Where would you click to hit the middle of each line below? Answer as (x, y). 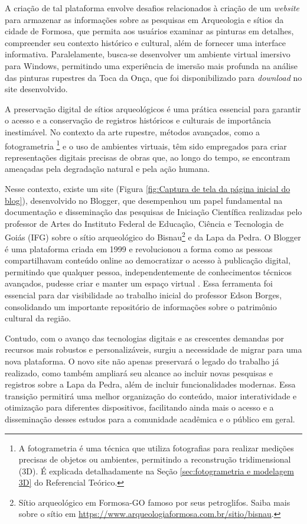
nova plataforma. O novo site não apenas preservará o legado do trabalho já (142, 361)
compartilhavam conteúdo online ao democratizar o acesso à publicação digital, (148, 260)
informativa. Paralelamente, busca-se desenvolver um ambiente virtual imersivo (148, 54)
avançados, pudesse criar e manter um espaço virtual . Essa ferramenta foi (139, 283)
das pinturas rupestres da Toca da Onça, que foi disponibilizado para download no (153, 77)
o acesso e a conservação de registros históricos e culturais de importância (138, 120)
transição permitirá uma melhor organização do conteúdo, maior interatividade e (151, 396)
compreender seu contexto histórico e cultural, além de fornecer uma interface (145, 42)
